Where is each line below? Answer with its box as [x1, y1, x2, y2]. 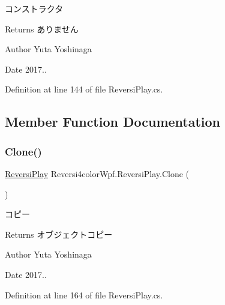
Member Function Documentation [5, 112, 221, 131]
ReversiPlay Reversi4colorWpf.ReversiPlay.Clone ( [5, 167, 190, 180]
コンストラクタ [5, 2, 64, 14]
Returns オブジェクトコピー [5, 228, 113, 240]
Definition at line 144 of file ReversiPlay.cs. [5, 83, 163, 95]
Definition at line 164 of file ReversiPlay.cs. [5, 288, 163, 301]
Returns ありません [5, 22, 79, 35]
